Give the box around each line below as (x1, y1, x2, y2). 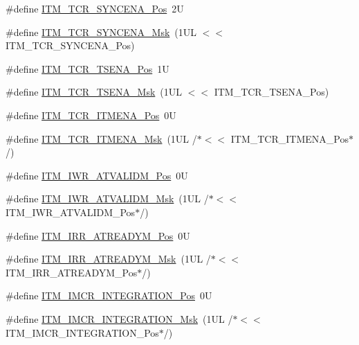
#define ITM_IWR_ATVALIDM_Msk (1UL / (6, 191, 209, 206)
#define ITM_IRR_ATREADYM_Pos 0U (6, 228, 190, 242)
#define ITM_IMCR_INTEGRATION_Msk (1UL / (6, 311, 233, 326)
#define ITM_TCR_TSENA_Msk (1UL (6, 85, 183, 99)
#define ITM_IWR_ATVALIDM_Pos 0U (6, 168, 188, 182)
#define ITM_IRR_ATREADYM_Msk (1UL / (6, 251, 211, 266)
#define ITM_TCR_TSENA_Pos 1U (6, 61, 169, 76)
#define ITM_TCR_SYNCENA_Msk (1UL (6, 24, 197, 39)
